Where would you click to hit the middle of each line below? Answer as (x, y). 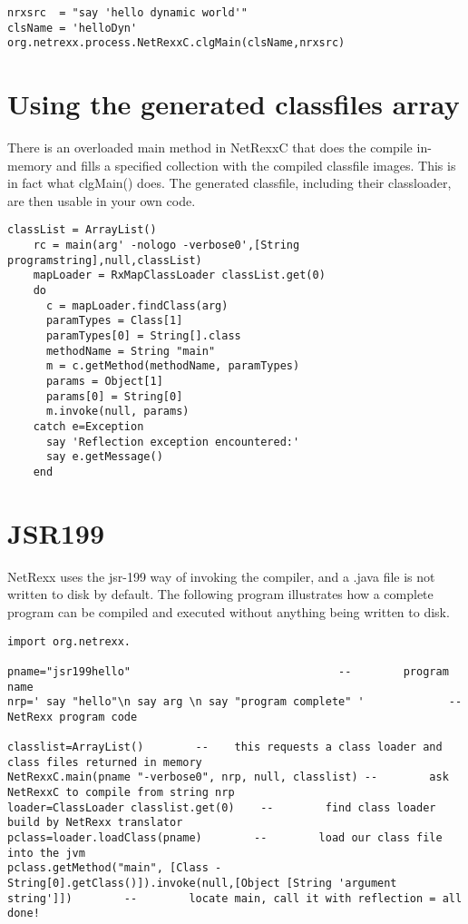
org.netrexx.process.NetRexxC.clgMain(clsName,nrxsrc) (176, 43)
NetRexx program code (73, 717)
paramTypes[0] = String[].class (143, 336)
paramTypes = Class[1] (114, 321)
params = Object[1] (104, 382)
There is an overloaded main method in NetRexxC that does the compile (210, 147)
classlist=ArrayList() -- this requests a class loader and (225, 747)
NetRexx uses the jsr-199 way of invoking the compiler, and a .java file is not (221, 576)
